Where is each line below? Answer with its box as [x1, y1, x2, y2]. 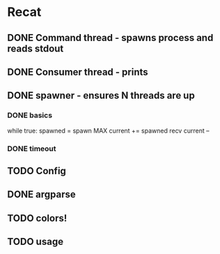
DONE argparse [7, 189, 77, 201]
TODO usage [7, 236, 64, 248]
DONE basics [7, 110, 53, 120]
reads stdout [7, 42, 64, 54]
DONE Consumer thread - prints [7, 66, 148, 78]
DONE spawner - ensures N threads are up [7, 90, 195, 101]
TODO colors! [7, 212, 68, 224]
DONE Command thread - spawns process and [7, 32, 214, 44]
